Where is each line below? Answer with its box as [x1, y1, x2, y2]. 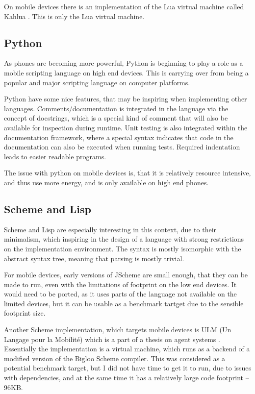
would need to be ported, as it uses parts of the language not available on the [4, 289, 237, 299]
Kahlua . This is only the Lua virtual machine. [4, 11, 145, 21]
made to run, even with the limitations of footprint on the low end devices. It [4, 279, 237, 289]
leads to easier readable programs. [4, 151, 106, 161]
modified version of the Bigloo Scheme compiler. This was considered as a [4, 353, 225, 363]
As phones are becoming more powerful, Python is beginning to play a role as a [4, 58, 243, 68]
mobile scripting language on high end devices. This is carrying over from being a [4, 67, 249, 77]
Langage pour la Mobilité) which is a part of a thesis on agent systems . [4, 334, 220, 344]
